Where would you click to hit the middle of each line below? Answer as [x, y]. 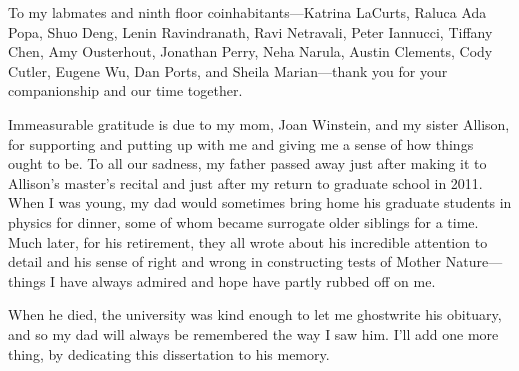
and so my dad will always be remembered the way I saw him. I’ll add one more [253, 333]
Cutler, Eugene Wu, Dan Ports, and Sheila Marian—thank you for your [228, 70]
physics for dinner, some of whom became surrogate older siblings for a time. [243, 221]
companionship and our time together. [125, 90]
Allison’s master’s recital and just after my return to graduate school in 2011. [245, 182]
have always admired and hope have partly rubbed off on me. [247, 280]
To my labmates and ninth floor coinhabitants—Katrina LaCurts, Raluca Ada [247, 12]
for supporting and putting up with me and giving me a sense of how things [241, 143]
